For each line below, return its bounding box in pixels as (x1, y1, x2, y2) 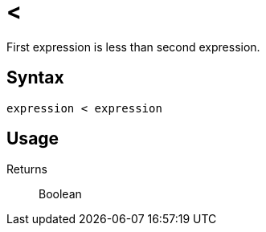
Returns (6, 162, 47, 177)
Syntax (6, 67, 64, 88)
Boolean (39, 187, 82, 201)
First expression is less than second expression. (6, 39, 260, 54)
